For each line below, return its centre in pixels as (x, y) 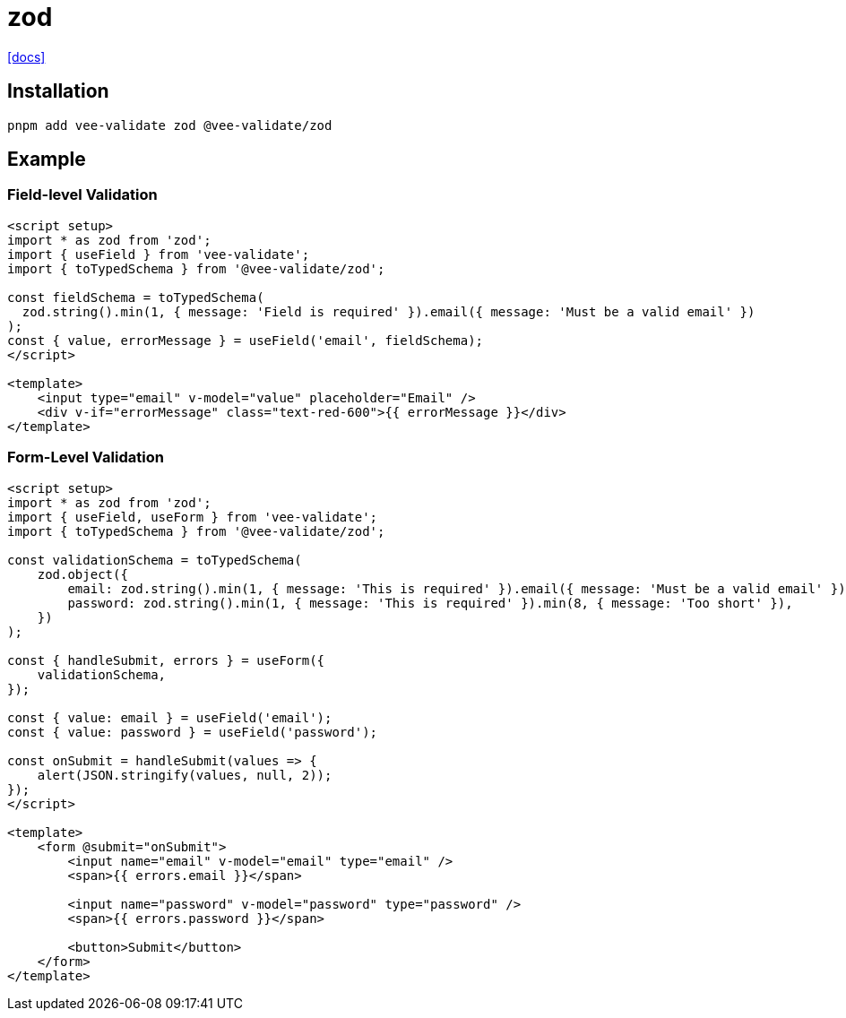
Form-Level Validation (86, 457)
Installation (58, 91)
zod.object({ (82, 574)
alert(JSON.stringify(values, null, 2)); (185, 775)
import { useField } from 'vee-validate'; (159, 254)
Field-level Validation (82, 195)
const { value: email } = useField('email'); (170, 717)
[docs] (26, 56)
